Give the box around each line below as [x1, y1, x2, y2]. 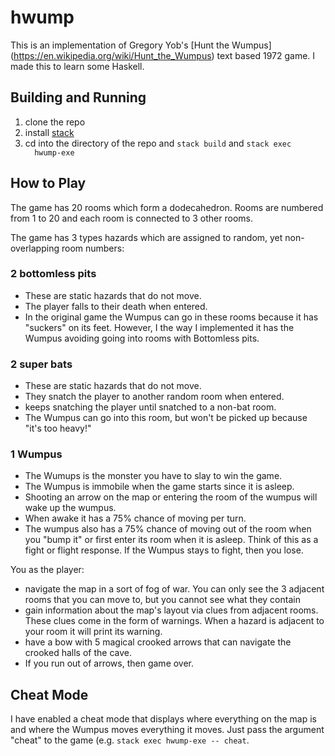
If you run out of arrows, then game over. [24, 657, 195, 670]
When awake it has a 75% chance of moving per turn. [24, 512, 247, 525]
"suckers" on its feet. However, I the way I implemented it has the [24, 321, 295, 333]
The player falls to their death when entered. [24, 300, 208, 312]
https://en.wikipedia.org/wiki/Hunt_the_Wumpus [13, 49, 212, 61]
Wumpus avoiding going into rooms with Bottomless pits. [24, 332, 260, 344]
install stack [24, 126, 75, 138]
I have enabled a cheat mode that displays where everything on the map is [10, 713, 318, 725]
